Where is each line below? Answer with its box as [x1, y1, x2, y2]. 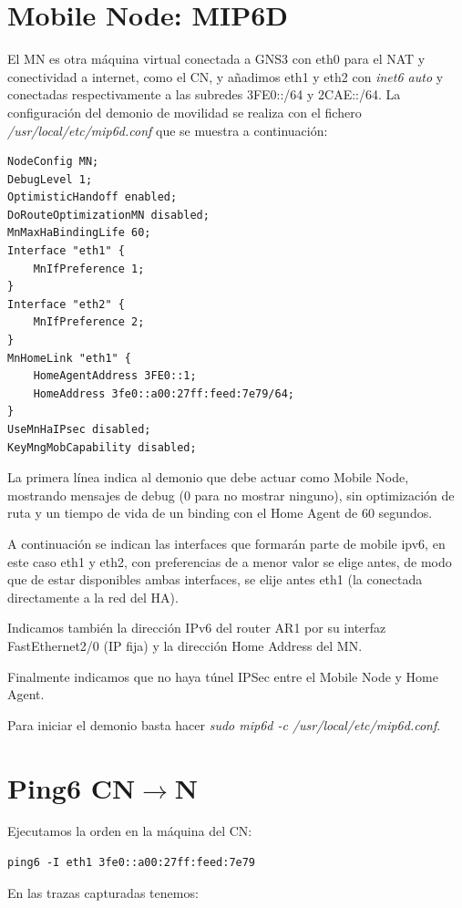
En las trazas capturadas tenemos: [7, 882, 199, 902]
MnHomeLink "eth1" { [7, 351, 132, 365]
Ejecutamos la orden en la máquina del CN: [7, 821, 252, 841]
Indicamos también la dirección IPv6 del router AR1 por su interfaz [7, 618, 386, 637]
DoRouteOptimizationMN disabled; [7, 208, 210, 222]
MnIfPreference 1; [33, 262, 145, 275]
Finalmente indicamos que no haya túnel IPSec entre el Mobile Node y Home [7, 666, 438, 686]
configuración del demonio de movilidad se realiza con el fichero [7, 102, 362, 121]
